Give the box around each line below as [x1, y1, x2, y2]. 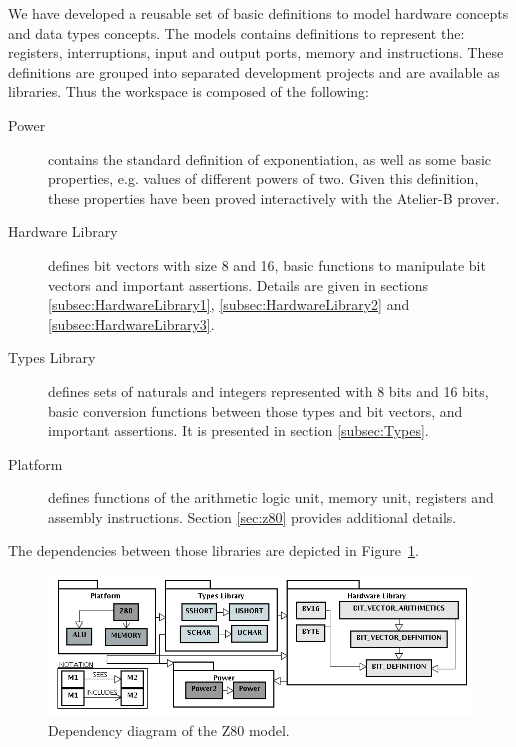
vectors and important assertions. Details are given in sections [48, 274, 429, 295]
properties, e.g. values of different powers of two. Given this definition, [48, 168, 479, 189]
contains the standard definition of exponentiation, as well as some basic [48, 148, 492, 169]
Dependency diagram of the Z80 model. [48, 720, 290, 741]
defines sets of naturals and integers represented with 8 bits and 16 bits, [48, 380, 489, 401]
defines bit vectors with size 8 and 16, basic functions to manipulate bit [48, 254, 486, 275]
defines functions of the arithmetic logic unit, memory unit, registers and [48, 487, 494, 508]
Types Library [8, 347, 96, 368]
